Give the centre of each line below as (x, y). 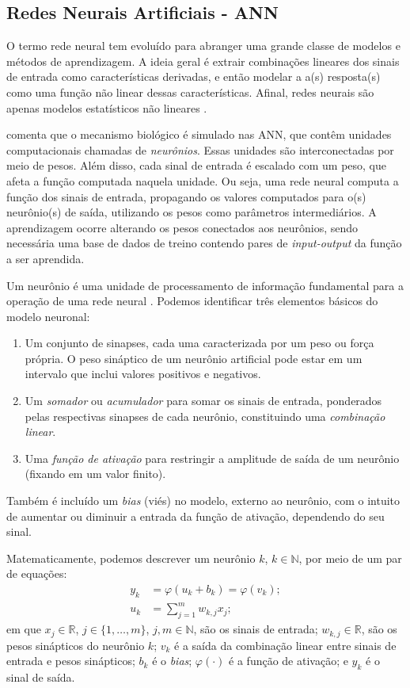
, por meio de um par (350, 558)
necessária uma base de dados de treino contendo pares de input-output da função (204, 243)
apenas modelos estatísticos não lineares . (107, 107)
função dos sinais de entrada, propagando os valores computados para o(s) (186, 196)
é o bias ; (172, 661)
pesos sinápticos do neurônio (76, 645)
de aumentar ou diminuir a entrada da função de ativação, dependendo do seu (196, 516)
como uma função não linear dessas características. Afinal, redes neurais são (190, 92)
